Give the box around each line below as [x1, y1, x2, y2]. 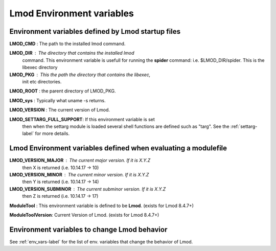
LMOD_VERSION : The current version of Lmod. [9, 107, 110, 113]
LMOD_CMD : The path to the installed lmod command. [9, 41, 126, 47]
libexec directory [22, 64, 58, 71]
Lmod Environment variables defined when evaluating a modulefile [9, 144, 227, 153]
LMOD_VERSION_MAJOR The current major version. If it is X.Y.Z [9, 157, 151, 164]
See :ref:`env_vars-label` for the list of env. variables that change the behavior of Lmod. [9, 238, 193, 245]
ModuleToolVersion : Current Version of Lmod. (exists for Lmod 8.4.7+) [9, 212, 159, 218]
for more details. [35, 130, 70, 136]
